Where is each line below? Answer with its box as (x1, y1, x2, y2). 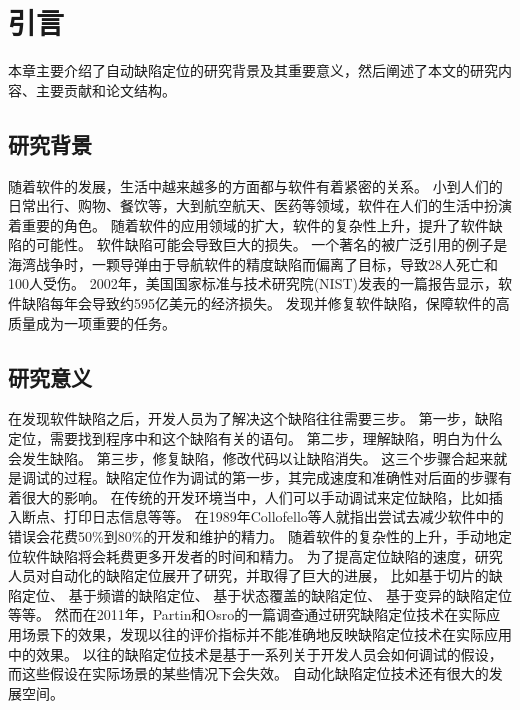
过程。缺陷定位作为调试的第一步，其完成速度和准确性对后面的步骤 (63, 467, 498, 488)
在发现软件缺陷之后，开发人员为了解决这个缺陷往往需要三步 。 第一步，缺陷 (8, 408, 503, 429)
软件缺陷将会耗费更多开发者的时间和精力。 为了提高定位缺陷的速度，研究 (21, 545, 503, 566)
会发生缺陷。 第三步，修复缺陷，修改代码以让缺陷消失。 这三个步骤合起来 (8, 447, 494, 468)
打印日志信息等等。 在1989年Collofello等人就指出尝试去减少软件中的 (63, 506, 504, 527)
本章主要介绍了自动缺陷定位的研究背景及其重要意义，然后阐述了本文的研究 (8, 60, 498, 81)
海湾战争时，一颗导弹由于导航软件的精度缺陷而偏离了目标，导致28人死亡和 (8, 253, 498, 274)
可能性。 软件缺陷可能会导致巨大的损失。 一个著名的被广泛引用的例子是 (35, 234, 508, 255)
